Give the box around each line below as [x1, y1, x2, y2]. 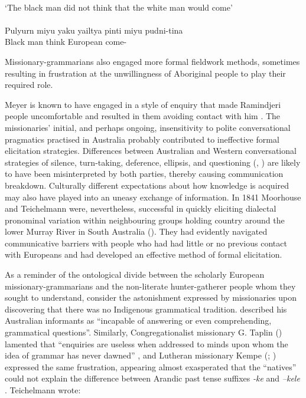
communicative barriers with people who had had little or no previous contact [5, 236, 287, 249]
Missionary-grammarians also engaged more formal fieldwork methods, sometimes [5, 55, 300, 67]
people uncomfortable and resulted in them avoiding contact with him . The [5, 110, 281, 122]
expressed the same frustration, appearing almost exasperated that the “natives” [5, 360, 297, 373]
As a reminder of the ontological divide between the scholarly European [5, 268, 265, 281]
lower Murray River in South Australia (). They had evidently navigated [5, 225, 268, 238]
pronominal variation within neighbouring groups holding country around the [5, 213, 285, 226]
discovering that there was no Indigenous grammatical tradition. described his [5, 302, 287, 315]
